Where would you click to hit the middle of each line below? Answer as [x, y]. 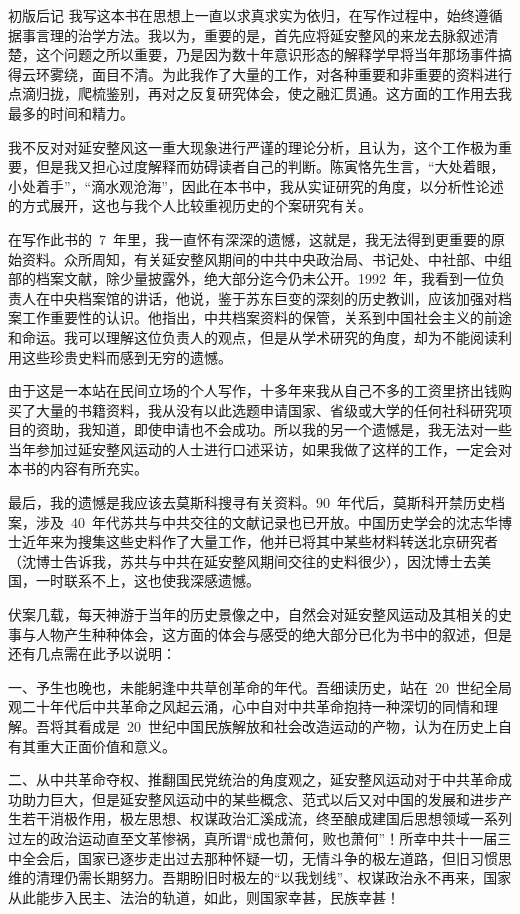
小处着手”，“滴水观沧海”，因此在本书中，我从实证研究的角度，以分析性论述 [256, 185]
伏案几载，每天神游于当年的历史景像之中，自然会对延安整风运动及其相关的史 [260, 614]
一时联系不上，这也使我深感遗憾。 [147, 580]
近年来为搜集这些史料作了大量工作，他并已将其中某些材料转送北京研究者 [259, 541]
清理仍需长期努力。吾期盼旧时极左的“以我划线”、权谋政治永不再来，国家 [273, 877]
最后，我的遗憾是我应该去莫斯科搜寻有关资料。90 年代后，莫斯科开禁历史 [249, 502]
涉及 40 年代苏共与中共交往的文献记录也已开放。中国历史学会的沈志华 [266, 521]
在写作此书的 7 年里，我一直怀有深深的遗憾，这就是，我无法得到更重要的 [249, 238]
